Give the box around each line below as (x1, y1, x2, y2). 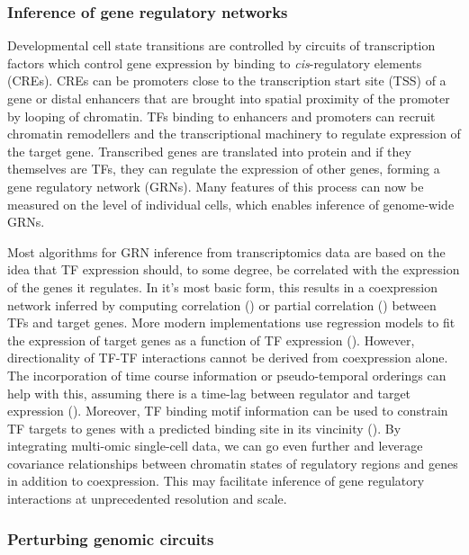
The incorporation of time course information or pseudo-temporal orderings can (7, 365, 446, 384)
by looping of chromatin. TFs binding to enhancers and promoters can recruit (7, 106, 436, 125)
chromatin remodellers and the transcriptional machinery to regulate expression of (7, 124, 461, 143)
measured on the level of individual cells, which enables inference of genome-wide (7, 194, 455, 213)
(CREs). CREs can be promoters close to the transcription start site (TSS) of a (7, 71, 446, 90)
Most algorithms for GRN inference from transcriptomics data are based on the (7, 242, 446, 261)
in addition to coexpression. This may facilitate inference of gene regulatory (7, 471, 425, 490)
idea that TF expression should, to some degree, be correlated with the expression (7, 260, 460, 279)
